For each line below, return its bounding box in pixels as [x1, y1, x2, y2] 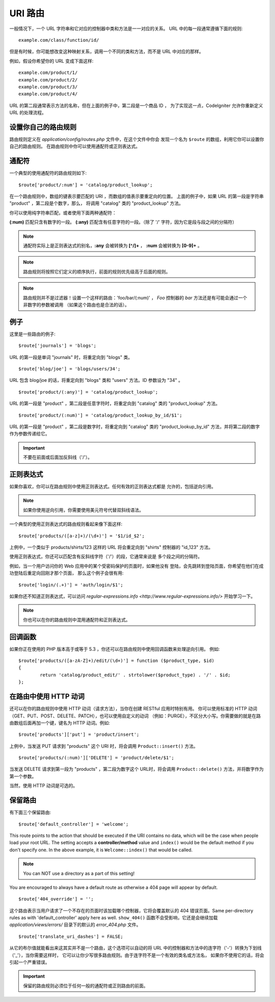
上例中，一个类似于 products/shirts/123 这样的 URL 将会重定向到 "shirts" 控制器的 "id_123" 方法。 [9, 544, 213, 550]
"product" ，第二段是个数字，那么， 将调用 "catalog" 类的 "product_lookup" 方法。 [9, 200, 183, 206]
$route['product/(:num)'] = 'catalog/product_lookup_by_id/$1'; [18, 412, 183, 418]
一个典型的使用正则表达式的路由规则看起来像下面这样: [9, 521, 123, 527]
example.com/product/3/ [18, 84, 78, 90]
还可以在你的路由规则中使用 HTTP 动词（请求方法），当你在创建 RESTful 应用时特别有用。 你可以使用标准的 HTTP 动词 [9, 706, 257, 712]
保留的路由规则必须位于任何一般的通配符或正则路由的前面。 [23, 983, 148, 989]
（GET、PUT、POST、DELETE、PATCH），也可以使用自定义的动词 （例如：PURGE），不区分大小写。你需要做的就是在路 [9, 713, 261, 719]
